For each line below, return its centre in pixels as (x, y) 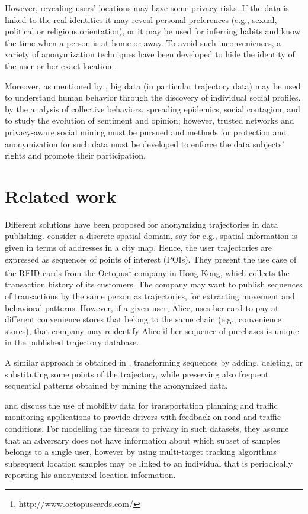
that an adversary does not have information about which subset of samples (142, 440)
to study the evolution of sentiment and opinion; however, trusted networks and (150, 120)
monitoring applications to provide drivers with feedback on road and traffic (143, 417)
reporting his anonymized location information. (90, 475)
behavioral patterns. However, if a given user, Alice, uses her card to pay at (142, 307)
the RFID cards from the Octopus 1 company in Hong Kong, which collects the (147, 272)
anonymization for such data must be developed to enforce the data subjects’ (145, 143)
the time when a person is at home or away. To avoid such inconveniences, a (143, 42)
